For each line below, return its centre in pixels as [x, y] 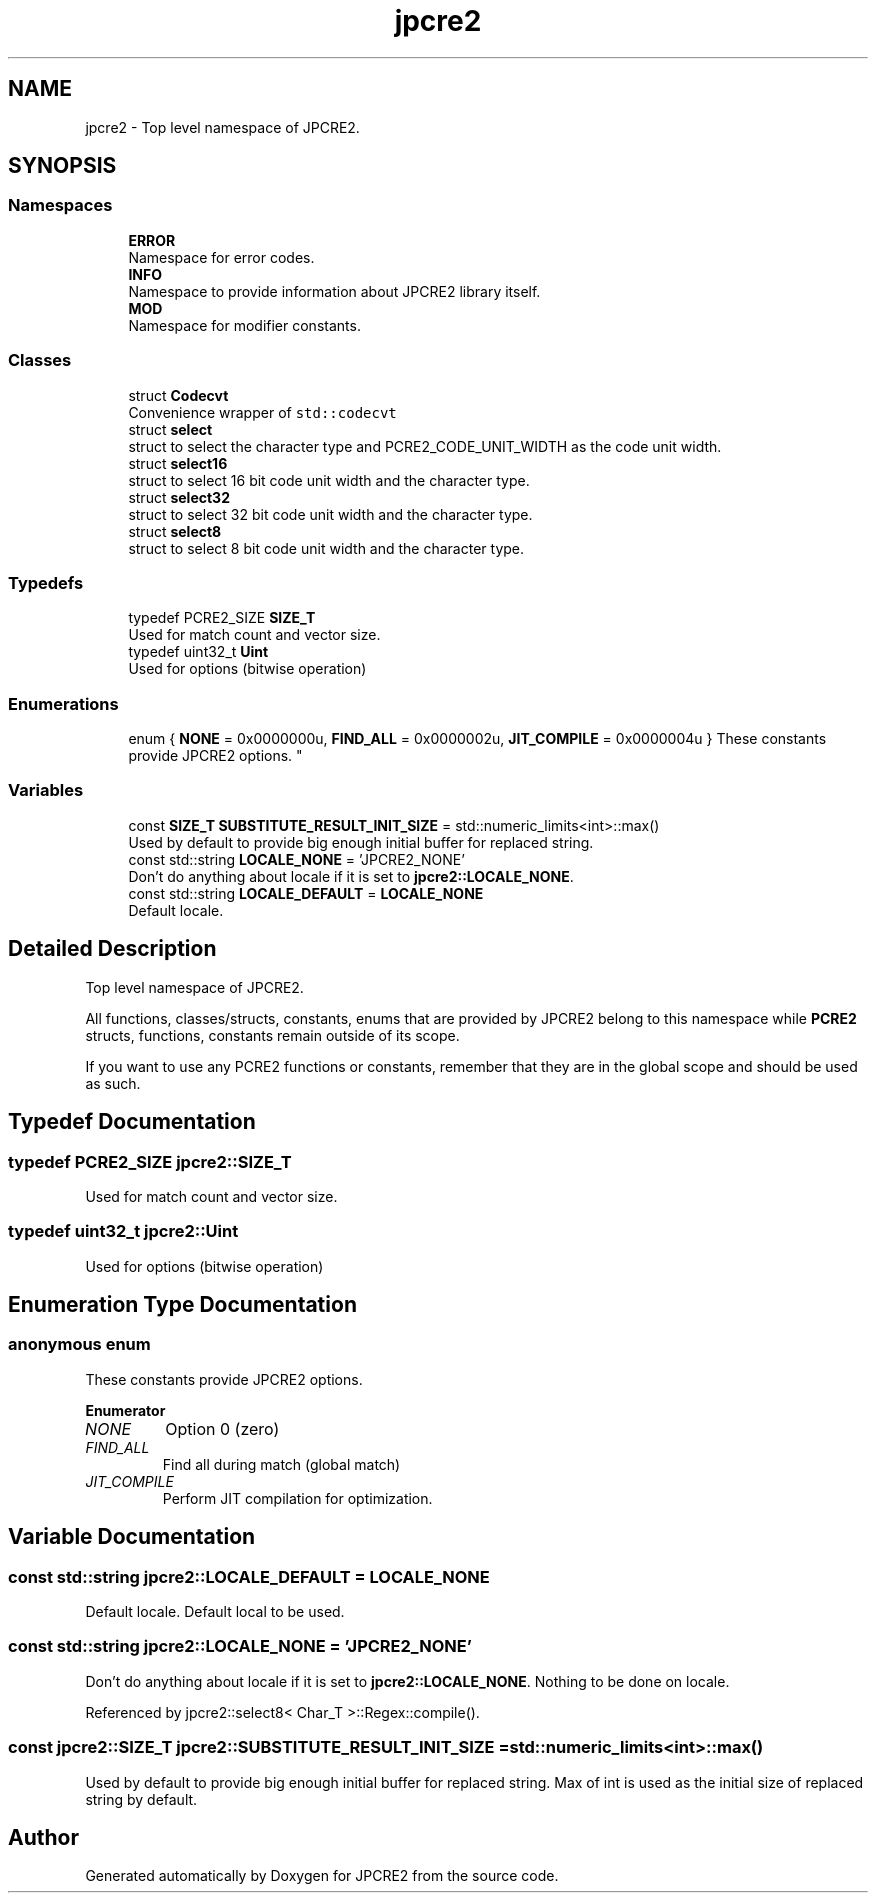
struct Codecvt [178, 395]
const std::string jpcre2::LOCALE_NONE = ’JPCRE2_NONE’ [240, 1646]
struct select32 [179, 497]
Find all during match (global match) [281, 1464]
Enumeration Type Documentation [182, 1305]
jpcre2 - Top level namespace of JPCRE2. [222, 127]
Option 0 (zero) [222, 1428]
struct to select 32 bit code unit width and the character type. [330, 514]
